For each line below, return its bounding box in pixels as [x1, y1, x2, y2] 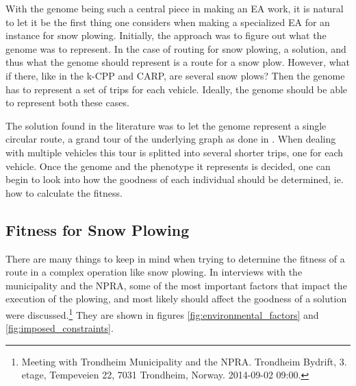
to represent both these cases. [5, 95, 129, 110]
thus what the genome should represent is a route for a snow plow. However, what [5, 55, 350, 69]
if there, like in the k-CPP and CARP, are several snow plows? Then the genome [5, 68, 345, 82]
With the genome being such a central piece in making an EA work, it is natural [5, 1, 344, 15]
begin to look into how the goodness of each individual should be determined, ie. [5, 172, 344, 186]
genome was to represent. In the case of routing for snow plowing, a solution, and [5, 41, 346, 56]
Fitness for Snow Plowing [5, 219, 190, 240]
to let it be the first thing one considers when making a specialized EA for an [5, 14, 330, 29]
